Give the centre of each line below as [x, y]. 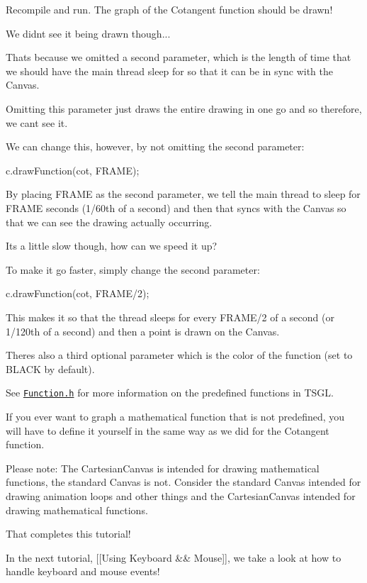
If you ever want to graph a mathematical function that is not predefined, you [175, 416]
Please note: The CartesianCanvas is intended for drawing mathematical [163, 468]
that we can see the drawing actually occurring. [109, 222]
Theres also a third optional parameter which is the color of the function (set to [179, 355]
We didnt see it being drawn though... [88, 33]
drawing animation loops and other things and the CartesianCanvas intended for [181, 495]
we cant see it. [37, 122]
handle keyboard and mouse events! [83, 571]
